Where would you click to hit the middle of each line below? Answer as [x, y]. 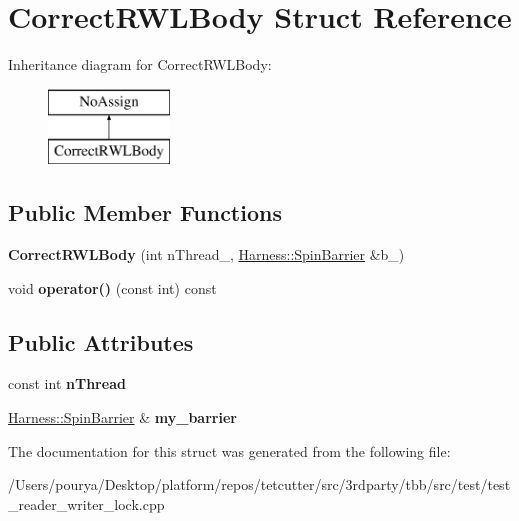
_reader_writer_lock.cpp [86, 503]
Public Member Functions [145, 212]
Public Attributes [101, 341]
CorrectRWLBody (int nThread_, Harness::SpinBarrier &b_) [206, 254]
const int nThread [67, 383]
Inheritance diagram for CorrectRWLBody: [140, 64]
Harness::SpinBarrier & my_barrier [122, 417]
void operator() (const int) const [112, 287]
